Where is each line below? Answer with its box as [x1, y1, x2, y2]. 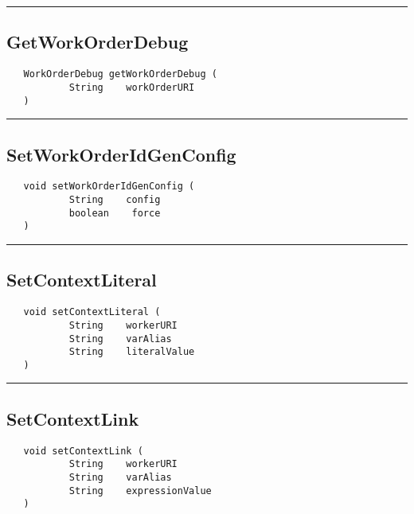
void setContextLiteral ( [23, 306, 161, 318]
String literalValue [68, 346, 195, 358]
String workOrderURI [68, 81, 195, 93]
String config [68, 194, 161, 206]
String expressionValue [68, 485, 212, 496]
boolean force [68, 207, 161, 219]
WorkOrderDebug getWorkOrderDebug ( [23, 68, 217, 80]
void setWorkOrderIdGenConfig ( [23, 181, 195, 193]
